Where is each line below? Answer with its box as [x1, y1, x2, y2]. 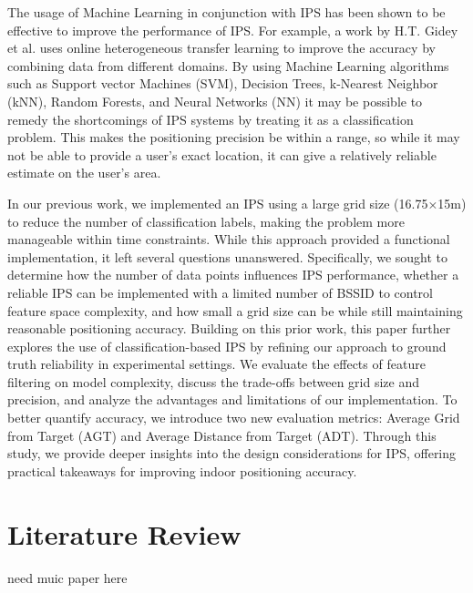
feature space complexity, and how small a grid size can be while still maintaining [7, 301, 463, 320]
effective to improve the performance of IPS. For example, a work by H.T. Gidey [7, 20, 458, 39]
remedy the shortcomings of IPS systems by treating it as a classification [7, 109, 414, 128]
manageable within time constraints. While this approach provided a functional [7, 230, 450, 249]
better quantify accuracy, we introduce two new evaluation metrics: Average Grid [7, 408, 460, 427]
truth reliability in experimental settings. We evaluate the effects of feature [7, 354, 426, 373]
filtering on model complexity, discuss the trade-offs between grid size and [7, 372, 419, 391]
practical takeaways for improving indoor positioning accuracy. [7, 461, 357, 480]
